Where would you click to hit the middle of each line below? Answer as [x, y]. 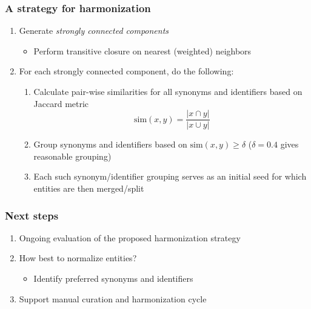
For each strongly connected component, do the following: [126, 71]
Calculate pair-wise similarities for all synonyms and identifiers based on [168, 91]
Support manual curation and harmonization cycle [113, 298]
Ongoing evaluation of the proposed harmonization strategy [130, 237]
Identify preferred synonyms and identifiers [113, 278]
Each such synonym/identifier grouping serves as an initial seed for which [170, 176]
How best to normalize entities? [78, 258]
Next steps [32, 215]
